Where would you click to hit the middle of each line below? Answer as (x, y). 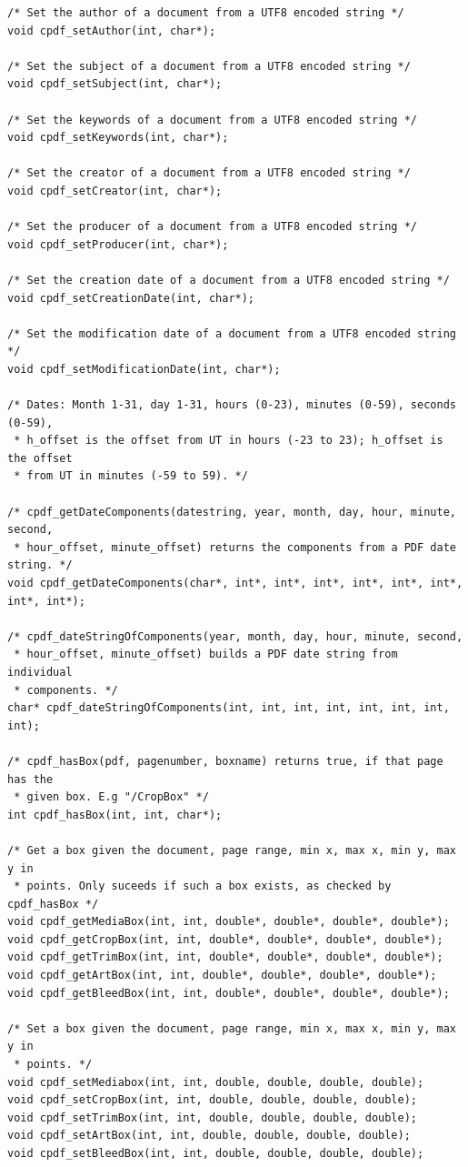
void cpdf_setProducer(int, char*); (118, 244)
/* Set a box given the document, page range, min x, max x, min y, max (232, 1028)
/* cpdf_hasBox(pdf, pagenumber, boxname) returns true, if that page (225, 761)
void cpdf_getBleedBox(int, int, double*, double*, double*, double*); (229, 993)
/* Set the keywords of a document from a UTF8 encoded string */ (213, 120)
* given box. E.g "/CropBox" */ (111, 797)
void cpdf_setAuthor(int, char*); (112, 30)
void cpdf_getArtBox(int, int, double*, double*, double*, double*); (222, 976)
